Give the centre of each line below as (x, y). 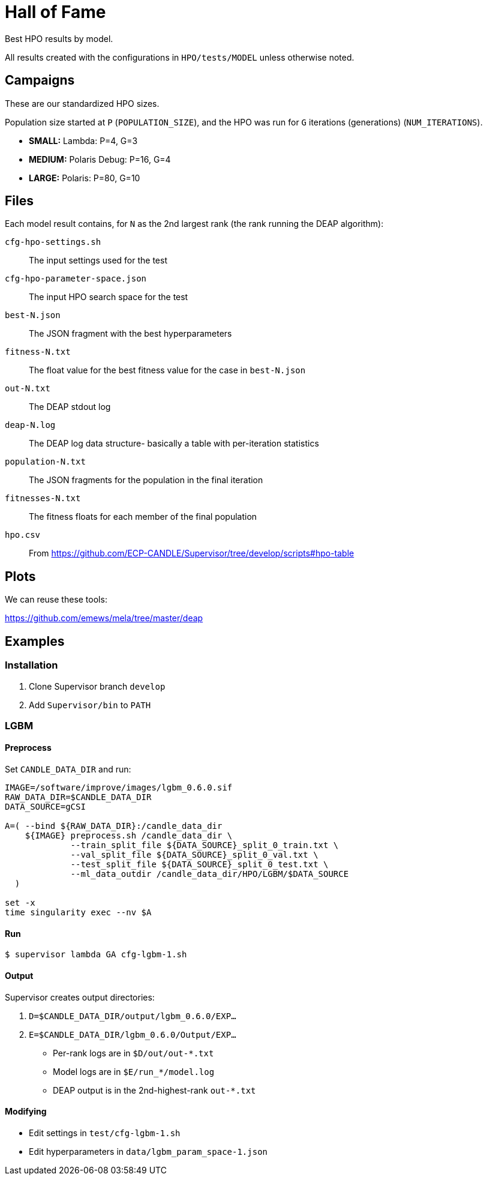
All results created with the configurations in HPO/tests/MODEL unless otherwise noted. (180, 57)
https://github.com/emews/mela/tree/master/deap (104, 618)
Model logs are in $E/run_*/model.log (134, 1071)
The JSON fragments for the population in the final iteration (146, 480)
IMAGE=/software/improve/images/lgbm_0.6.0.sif (119, 788)
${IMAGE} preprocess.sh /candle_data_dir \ (129, 836)
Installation (31, 665)
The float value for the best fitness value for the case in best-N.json (167, 370)
